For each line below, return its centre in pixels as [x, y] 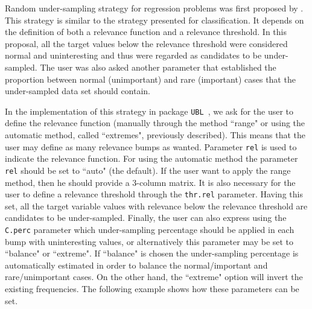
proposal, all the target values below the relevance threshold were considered [146, 43]
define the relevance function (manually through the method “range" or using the [155, 123]
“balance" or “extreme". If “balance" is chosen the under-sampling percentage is [152, 253]
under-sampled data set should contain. [78, 91]
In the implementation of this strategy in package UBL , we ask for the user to [149, 111]
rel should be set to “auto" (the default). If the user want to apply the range [148, 170]
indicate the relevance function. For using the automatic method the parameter [151, 158]
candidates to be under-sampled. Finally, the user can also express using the [146, 218]
